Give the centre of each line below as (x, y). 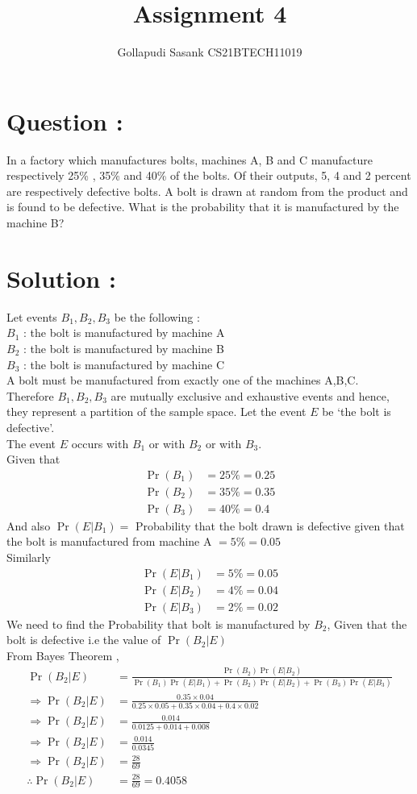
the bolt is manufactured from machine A (109, 541)
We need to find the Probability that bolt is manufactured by (158, 624)
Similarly (29, 557)
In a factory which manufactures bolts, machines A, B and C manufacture (190, 159)
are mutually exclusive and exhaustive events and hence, (250, 395)
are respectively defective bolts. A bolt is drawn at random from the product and (207, 191)
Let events (32, 316)
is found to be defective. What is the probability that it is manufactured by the (203, 207)
